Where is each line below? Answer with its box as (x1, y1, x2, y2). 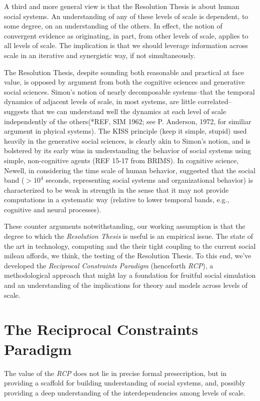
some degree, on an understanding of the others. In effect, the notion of (4, 21, 222, 31)
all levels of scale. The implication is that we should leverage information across (4, 40, 248, 51)
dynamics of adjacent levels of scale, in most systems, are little (4, 96, 196, 107)
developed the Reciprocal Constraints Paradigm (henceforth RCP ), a (4, 260, 213, 270)
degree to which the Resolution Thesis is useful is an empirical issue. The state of (4, 231, 253, 241)
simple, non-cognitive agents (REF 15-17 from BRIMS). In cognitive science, (4, 155, 239, 165)
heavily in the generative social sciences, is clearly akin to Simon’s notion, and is (4, 135, 250, 146)
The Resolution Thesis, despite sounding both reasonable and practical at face (4, 67, 244, 77)
